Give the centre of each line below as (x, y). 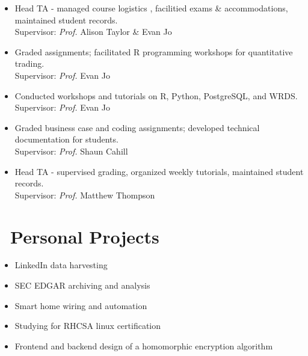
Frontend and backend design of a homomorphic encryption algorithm (144, 345)
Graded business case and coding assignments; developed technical (137, 127)
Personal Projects (85, 236)
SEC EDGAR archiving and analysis (82, 285)
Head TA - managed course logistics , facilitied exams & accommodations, (151, 8)
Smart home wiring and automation (81, 305)
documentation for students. (66, 139)
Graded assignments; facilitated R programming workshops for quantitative (154, 51)
